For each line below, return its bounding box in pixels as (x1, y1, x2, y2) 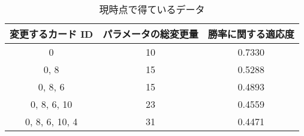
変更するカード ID (10, 27, 94, 41)
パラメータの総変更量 (103, 27, 198, 41)
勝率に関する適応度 (207, 27, 294, 41)
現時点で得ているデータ (99, 2, 205, 16)
